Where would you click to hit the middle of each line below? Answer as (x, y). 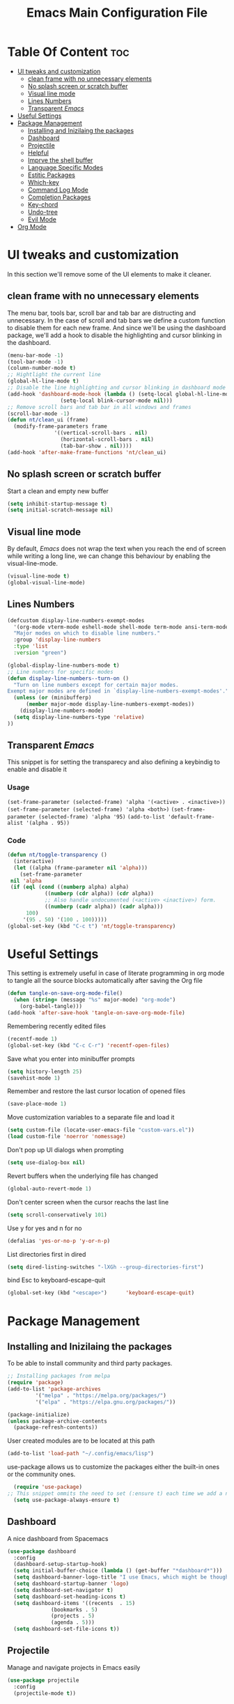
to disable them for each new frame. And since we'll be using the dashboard (117, 327)
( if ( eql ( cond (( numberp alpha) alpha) (70, 887)
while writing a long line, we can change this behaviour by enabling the (109, 556)
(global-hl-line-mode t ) (43, 381)
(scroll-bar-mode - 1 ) (39, 413)
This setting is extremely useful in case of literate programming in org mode (116, 973)
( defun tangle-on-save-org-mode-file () (65, 993)
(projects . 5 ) (73, 1616)
